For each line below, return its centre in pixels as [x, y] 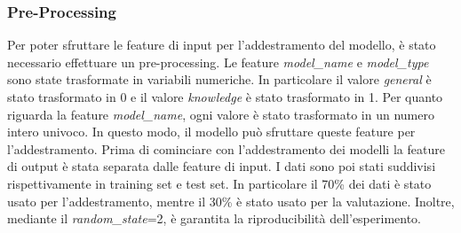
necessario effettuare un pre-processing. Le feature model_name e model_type [218, 62]
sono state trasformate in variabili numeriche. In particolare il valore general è [219, 79]
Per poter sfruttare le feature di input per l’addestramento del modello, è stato [222, 45]
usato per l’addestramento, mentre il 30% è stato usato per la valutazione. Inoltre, [231, 201]
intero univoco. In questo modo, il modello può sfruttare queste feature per [211, 132]
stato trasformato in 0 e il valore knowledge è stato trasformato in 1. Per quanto [225, 97]
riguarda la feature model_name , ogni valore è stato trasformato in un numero [221, 114]
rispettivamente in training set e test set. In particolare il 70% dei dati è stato [219, 183]
